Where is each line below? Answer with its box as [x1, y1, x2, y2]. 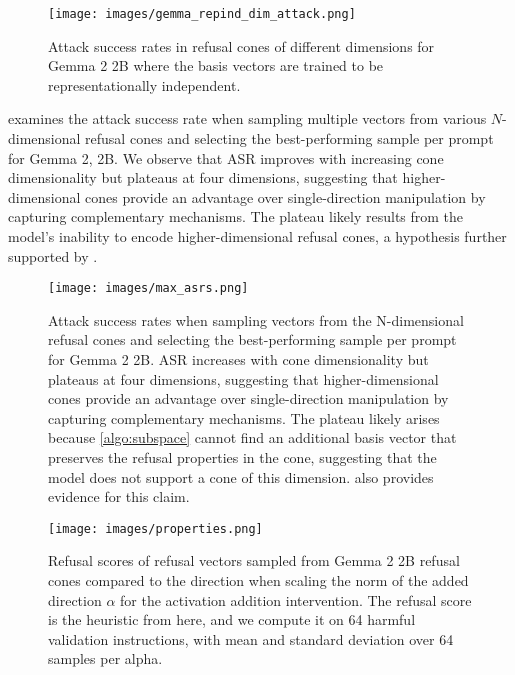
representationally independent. [48, 74, 241, 95]
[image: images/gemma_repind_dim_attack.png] [48, 7, 356, 21]
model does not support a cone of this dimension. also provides [48, 466, 434, 487]
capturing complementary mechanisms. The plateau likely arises [48, 407, 440, 428]
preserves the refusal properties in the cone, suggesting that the [48, 447, 437, 467]
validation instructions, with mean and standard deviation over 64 [48, 628, 454, 649]
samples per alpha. [48, 648, 163, 669]
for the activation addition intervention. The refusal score [120, 589, 472, 610]
